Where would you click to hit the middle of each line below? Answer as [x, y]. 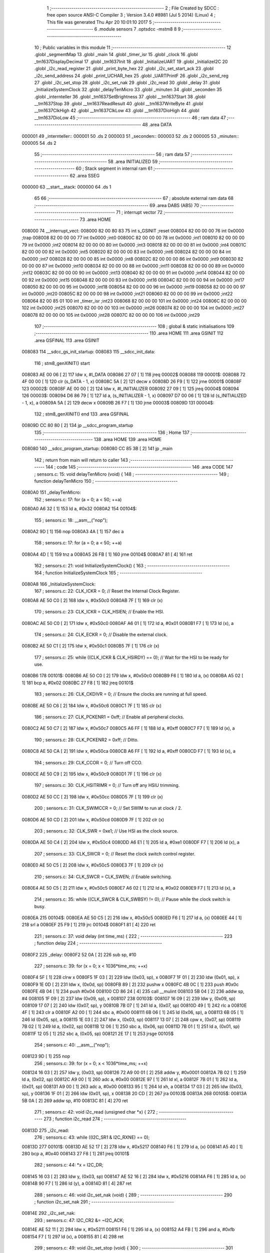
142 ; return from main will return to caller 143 [81, 460]
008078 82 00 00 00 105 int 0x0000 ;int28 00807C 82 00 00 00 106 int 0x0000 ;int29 [111, 315]
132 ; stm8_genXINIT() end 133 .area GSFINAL [82, 414]
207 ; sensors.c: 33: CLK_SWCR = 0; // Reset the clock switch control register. [115, 854]
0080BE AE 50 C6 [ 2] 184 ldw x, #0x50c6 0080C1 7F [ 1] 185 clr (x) [92, 705]
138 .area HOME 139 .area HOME [128, 440]
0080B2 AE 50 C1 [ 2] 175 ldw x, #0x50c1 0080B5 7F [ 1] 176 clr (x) [90, 646]
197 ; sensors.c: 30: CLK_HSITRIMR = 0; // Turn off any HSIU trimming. [107, 785]
